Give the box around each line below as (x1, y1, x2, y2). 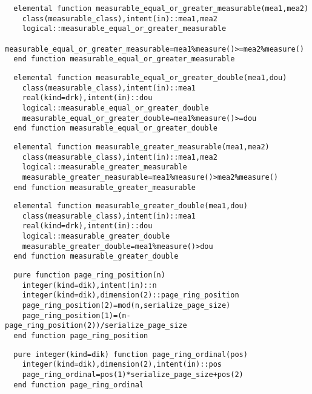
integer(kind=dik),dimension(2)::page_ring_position (22, 291, 239, 300)
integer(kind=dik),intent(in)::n (22, 280, 157, 290)
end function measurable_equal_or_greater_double (13, 124, 217, 133)
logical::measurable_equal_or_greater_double (22, 103, 209, 112)
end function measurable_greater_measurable (13, 183, 196, 192)
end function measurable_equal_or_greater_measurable (13, 55, 235, 64)
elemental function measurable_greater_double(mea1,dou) (13, 202, 248, 211)
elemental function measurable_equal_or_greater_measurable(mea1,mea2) (13, 4, 309, 13)
